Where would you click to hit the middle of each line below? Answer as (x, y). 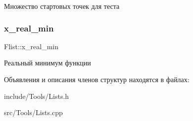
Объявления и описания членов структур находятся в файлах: (97, 79)
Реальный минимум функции (48, 63)
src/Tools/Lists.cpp (33, 112)
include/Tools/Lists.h (37, 96)
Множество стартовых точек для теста (62, 6)
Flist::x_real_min (31, 46)
